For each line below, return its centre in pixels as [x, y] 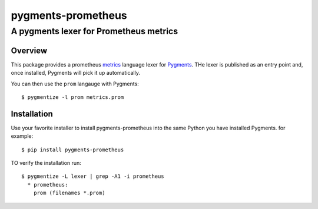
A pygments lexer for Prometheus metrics [95, 31]
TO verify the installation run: [46, 162]
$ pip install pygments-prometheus [73, 150]
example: [22, 136]
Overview [29, 50]
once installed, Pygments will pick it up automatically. [76, 73]
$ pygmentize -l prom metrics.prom [73, 97]
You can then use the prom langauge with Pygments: [75, 84]
